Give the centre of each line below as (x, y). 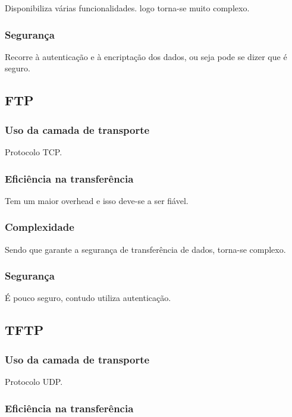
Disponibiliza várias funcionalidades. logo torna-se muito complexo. (127, 8)
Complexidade (40, 227)
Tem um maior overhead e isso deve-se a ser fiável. (97, 200)
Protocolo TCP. (34, 152)
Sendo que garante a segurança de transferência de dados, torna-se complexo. (145, 249)
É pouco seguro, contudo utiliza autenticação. (88, 298)
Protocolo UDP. (34, 382)
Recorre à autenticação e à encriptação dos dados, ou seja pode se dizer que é (146, 56)
